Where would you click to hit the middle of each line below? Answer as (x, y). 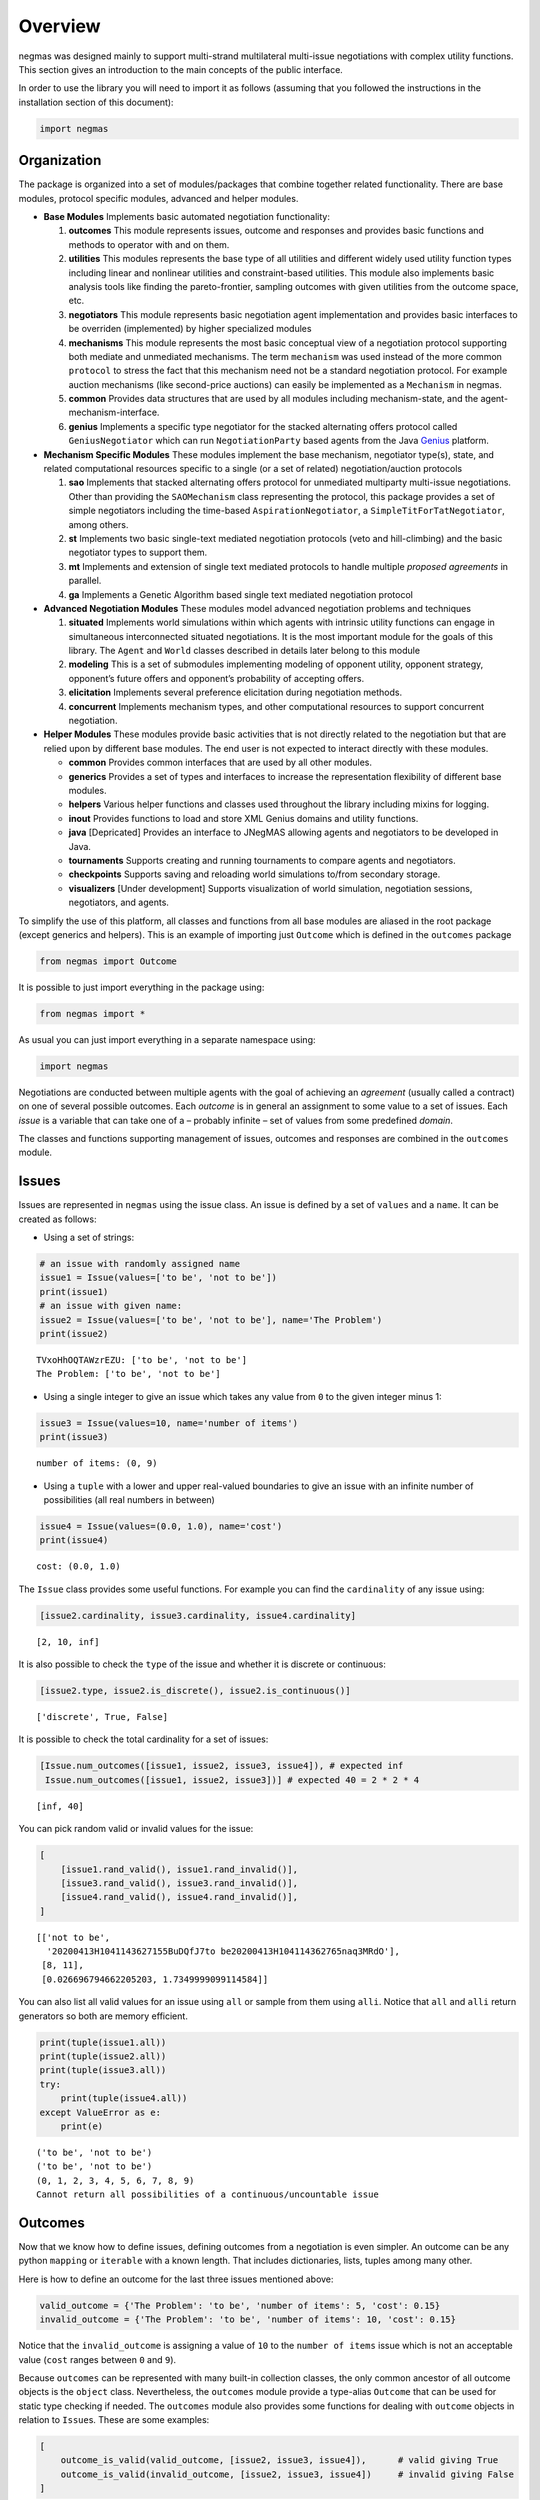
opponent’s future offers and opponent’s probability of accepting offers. (216, 678)
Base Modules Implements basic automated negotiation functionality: (186, 216)
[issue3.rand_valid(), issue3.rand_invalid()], (179, 1883)
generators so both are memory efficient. (103, 2016)
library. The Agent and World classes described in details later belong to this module (244, 651)
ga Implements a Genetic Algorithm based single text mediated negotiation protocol (241, 594)
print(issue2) (74, 1333)
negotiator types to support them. (138, 552)
